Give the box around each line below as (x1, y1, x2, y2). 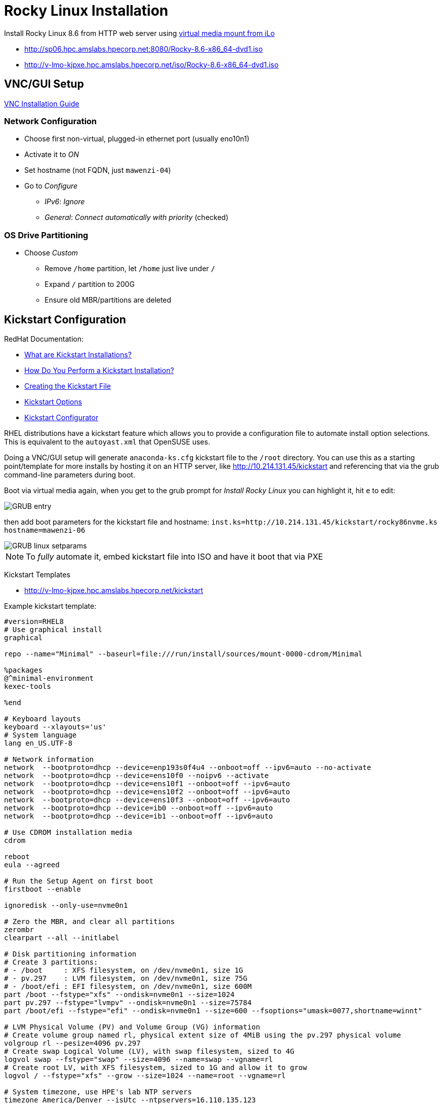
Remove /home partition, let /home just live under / (45, 264, 215, 273)
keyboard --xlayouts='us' (4, 722, 107, 731)
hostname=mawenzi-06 (4, 526, 86, 534)
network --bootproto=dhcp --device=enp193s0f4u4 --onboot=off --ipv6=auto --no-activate (4, 763, 371, 771)
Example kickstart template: (4, 601, 97, 610)
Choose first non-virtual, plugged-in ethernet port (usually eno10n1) (24, 134, 250, 143)
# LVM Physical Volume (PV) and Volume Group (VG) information (4, 1022, 260, 1031)
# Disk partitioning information (4, 949, 137, 958)
